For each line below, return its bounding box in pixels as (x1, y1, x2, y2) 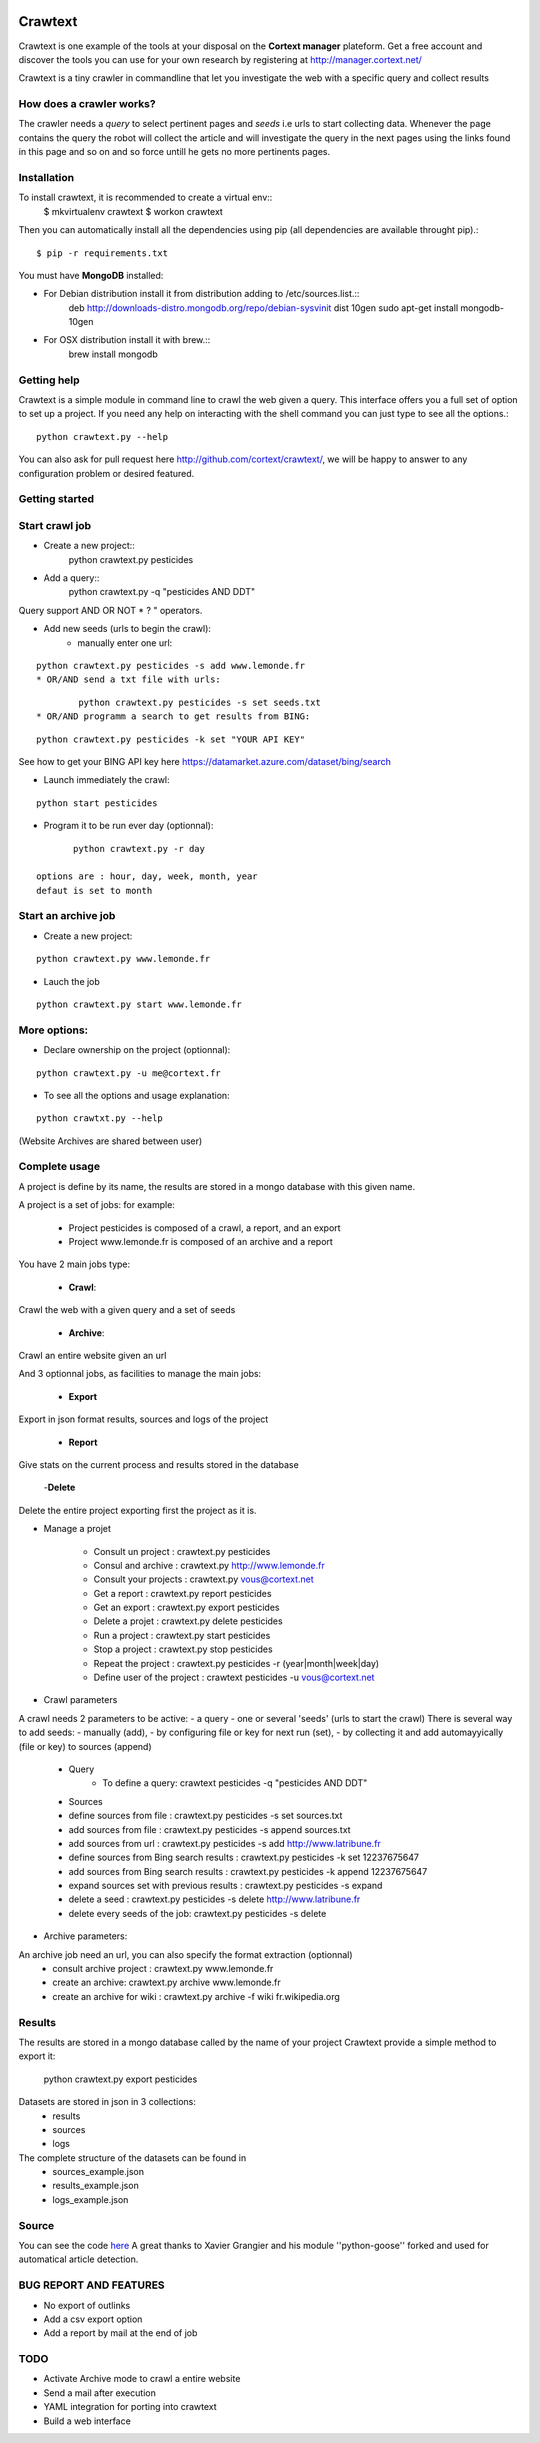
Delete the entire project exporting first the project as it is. (18, 1504, 257, 1516)
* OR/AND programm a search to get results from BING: (36, 711, 311, 722)
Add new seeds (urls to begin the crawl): (43, 623, 212, 635)
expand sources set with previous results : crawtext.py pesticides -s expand (68, 1880, 383, 1892)
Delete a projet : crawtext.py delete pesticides (93, 1615, 284, 1627)
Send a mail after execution (43, 2386, 157, 2399)
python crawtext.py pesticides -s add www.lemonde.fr (36, 660, 305, 672)
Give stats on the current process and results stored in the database (18, 1458, 299, 1470)
